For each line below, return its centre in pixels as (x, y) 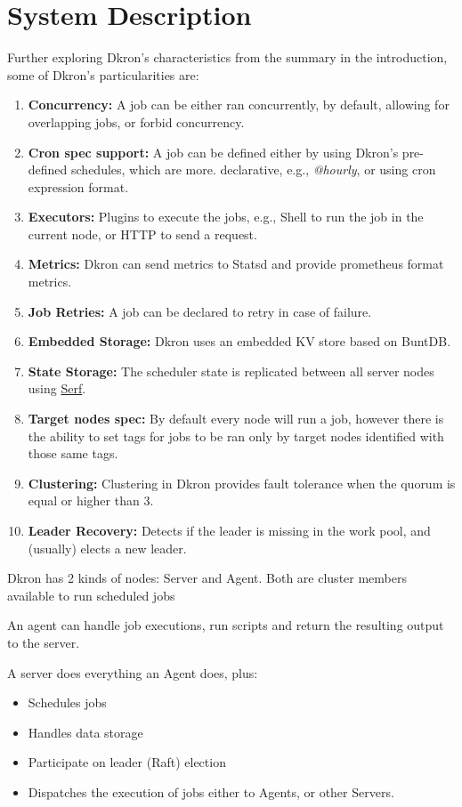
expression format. (78, 186)
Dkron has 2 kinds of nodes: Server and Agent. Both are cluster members (207, 578)
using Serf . (57, 388)
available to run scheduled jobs (91, 595)
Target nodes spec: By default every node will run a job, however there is (236, 419)
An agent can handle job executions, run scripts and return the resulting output (226, 625)
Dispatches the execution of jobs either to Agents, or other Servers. (211, 791)
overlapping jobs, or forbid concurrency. (136, 121)
